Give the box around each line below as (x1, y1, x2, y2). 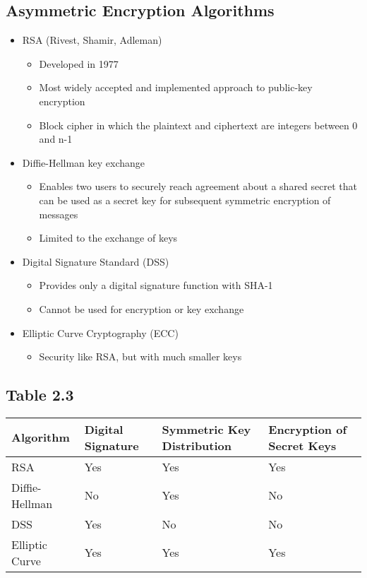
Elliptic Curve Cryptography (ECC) (22, 325, 179, 340)
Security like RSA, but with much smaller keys (39, 349, 242, 364)
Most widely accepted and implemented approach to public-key (39, 80, 313, 95)
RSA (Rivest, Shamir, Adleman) (22, 33, 162, 47)
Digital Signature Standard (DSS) (22, 254, 169, 269)
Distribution (162, 437, 232, 454)
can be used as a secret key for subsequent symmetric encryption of (39, 192, 331, 207)
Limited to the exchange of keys (39, 230, 178, 245)
